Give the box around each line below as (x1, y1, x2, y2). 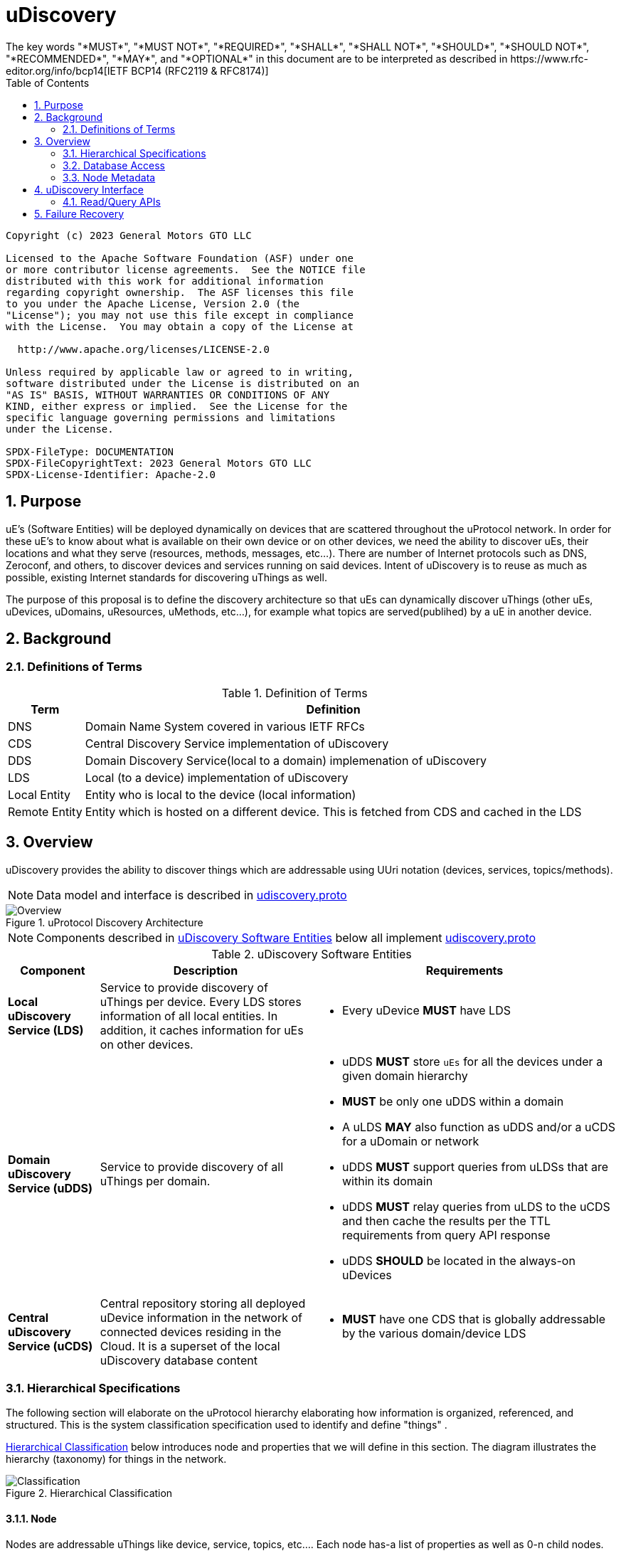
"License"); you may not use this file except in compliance (6, 309, 354, 321)
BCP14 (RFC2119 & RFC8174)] (131, 64, 269, 77)
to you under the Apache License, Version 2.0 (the (6, 297, 300, 309)
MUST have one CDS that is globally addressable (341, 1311, 606, 1326)
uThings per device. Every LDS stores (100, 994, 302, 1009)
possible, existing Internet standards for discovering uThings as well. (6, 571, 327, 583)
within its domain (341, 1173, 433, 1188)
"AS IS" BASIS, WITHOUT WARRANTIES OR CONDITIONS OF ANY (6, 388, 330, 401)
